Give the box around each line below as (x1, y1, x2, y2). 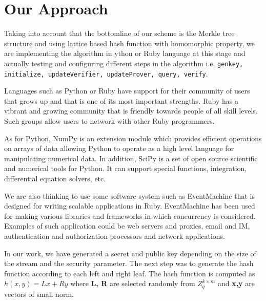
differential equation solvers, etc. (4, 173, 106, 183)
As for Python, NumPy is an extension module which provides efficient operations (4, 133, 262, 143)
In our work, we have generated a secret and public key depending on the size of (4, 248, 256, 258)
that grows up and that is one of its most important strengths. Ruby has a (4, 95, 239, 106)
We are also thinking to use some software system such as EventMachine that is (4, 190, 255, 201)
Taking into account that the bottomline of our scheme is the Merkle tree (4, 28, 235, 39)
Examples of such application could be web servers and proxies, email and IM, (4, 220, 250, 231)
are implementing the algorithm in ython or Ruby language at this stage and (4, 48, 245, 59)
